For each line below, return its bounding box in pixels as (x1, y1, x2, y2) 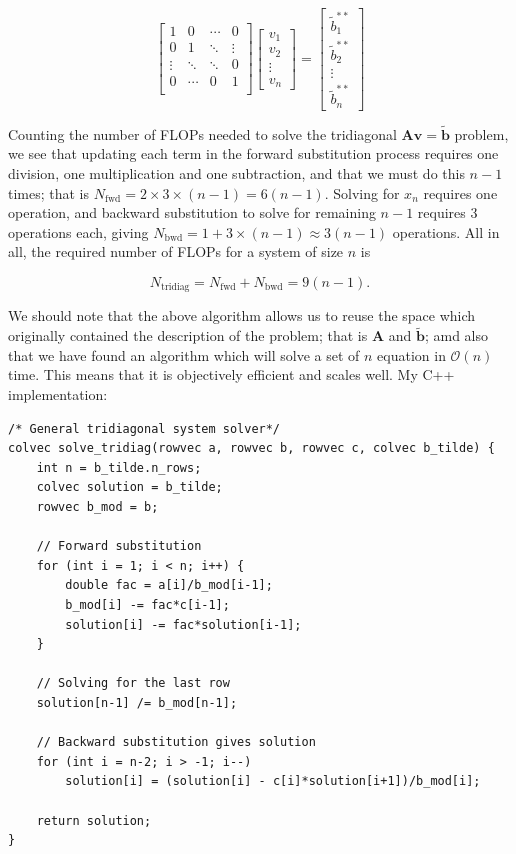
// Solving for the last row (36, 676, 230, 691)
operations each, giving (8, 221, 149, 242)
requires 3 (417, 202, 478, 223)
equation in (377, 344, 446, 365)
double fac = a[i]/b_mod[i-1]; (65, 578, 273, 593)
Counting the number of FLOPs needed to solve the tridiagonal (8, 123, 397, 144)
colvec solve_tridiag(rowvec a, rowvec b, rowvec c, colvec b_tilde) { (8, 441, 495, 456)
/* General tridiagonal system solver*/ (8, 421, 281, 436)
